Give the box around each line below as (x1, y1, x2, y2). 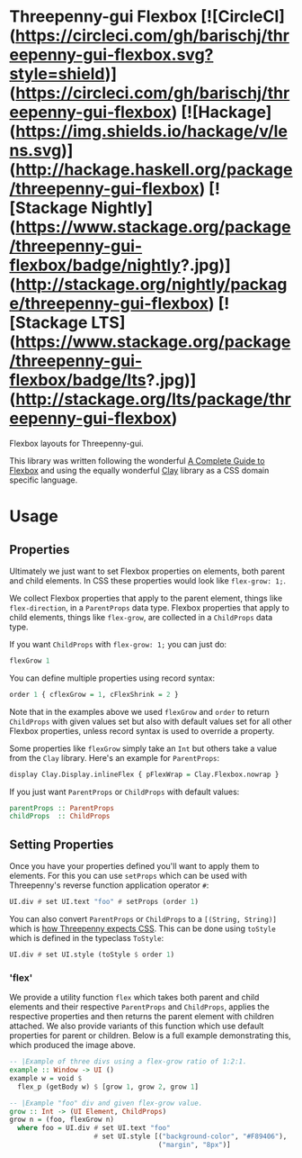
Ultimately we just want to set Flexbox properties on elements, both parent (9, 565, 286, 576)
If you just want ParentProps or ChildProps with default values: (9, 786, 240, 797)
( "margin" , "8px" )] (157, 1141, 231, 1150)
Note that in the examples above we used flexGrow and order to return (9, 706, 270, 717)
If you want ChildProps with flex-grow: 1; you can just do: (9, 638, 227, 649)
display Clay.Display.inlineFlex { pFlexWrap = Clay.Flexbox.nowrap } (9, 770, 280, 779)
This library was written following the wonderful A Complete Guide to (9, 455, 265, 466)
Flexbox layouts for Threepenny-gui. (9, 438, 144, 448)
